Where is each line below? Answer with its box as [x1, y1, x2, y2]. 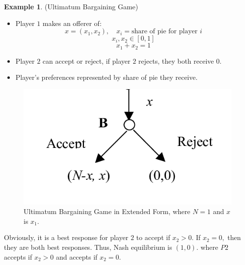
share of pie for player [131, 28, 198, 35]
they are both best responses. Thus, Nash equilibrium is [4, 242, 172, 252]
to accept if [136, 232, 170, 242]
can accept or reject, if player [42, 55, 131, 66]
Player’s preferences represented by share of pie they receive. [15, 72, 198, 82]
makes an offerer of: [42, 18, 102, 28]
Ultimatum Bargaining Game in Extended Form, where [24, 206, 191, 217]
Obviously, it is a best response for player [4, 232, 129, 242]
